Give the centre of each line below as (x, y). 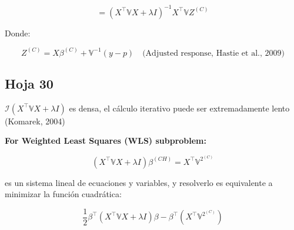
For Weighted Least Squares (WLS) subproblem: (106, 141)
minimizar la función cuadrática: (63, 194)
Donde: (18, 33)
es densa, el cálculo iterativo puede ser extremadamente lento (179, 108)
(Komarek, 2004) (35, 121)
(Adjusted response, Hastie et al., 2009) (213, 53)
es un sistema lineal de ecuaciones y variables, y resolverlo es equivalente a (139, 182)
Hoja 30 (29, 83)
